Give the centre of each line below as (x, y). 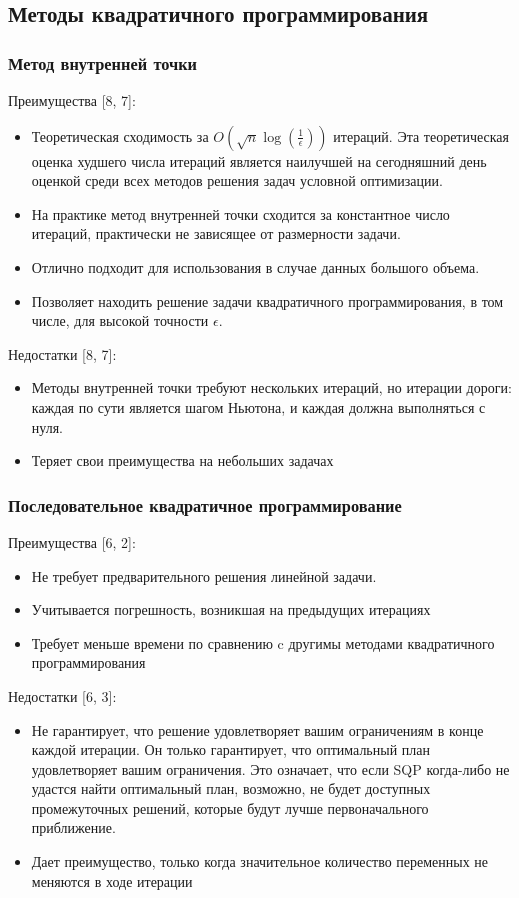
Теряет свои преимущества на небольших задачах (182, 460)
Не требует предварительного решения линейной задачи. (204, 575)
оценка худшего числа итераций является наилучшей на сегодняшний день (259, 160)
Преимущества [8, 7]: (72, 100)
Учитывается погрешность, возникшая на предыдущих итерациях (231, 609)
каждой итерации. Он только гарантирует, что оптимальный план (230, 749)
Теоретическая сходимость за (120, 135)
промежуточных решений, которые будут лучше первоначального (230, 807)
